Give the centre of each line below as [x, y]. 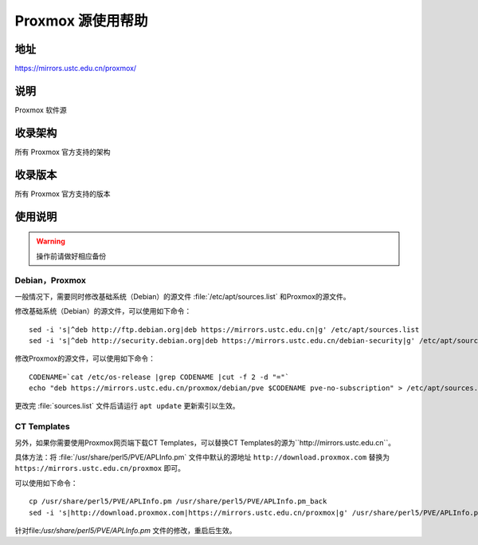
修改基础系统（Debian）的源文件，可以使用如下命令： [103, 311]
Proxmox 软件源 [41, 110]
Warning [51, 241]
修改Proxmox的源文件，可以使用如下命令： [85, 358]
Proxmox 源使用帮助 [81, 21]
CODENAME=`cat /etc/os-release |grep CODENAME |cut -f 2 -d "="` [159, 377]
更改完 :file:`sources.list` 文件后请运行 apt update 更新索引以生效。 [127, 406]
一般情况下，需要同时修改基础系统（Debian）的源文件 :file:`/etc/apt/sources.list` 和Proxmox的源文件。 [182, 296]
